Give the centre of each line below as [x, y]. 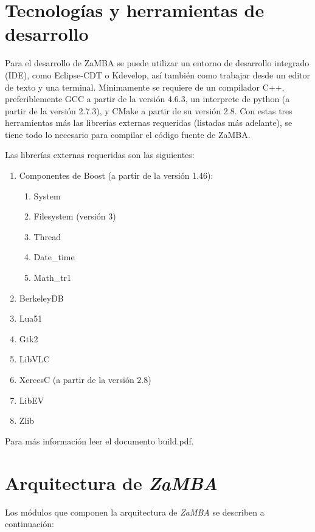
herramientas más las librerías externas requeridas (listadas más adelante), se [149, 123]
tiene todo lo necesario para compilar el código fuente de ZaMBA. [128, 134]
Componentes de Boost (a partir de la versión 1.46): [116, 175]
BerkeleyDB [41, 298]
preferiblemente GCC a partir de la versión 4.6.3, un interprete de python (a [147, 99]
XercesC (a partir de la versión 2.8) [85, 379]
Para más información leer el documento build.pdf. [99, 440]
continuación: [29, 524]
